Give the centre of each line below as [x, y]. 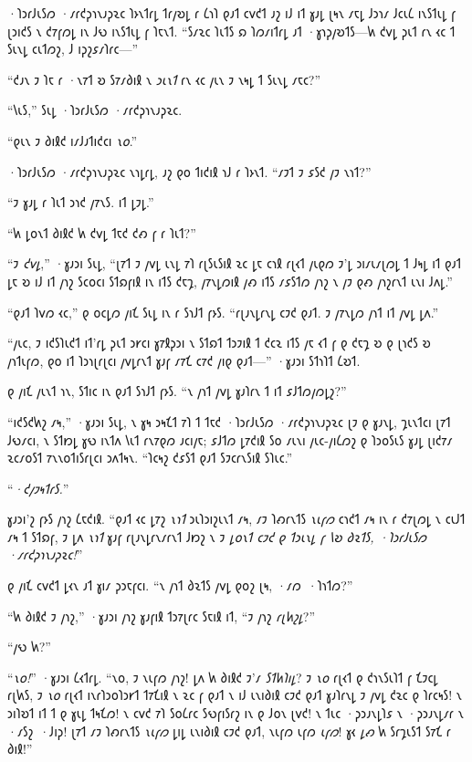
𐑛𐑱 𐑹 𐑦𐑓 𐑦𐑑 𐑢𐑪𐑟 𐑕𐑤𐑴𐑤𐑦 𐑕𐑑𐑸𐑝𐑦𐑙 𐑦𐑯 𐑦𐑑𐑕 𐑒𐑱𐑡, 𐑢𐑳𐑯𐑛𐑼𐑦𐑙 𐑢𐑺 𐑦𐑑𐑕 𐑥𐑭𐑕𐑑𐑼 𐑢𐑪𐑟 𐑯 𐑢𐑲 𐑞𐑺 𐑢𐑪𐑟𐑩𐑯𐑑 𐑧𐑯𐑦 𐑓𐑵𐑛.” [230, 281]
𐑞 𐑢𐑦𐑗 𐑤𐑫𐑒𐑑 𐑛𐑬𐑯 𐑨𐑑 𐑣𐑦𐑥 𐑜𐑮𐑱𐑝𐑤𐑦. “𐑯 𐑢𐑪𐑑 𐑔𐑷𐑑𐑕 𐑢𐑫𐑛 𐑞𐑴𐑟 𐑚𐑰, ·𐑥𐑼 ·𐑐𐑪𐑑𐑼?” [180, 585]
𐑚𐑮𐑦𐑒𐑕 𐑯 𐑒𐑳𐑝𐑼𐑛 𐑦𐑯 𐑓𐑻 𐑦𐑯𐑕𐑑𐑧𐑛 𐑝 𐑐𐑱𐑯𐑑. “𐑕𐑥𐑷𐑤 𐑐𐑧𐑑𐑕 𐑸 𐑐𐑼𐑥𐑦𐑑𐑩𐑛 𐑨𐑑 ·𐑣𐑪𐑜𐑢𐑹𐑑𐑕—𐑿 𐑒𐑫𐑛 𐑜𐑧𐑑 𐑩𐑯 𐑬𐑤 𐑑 [231, 31]
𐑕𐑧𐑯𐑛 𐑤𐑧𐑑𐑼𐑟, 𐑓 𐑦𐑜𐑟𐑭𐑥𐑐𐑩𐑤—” [73, 49]
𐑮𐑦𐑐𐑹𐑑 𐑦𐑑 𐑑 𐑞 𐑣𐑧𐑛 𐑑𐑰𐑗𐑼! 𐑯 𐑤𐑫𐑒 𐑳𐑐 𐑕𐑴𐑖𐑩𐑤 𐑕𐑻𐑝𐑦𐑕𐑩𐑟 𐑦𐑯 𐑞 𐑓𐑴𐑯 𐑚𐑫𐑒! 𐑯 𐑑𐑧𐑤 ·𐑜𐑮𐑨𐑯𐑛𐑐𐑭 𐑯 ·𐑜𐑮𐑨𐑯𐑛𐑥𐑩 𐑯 [236, 713]
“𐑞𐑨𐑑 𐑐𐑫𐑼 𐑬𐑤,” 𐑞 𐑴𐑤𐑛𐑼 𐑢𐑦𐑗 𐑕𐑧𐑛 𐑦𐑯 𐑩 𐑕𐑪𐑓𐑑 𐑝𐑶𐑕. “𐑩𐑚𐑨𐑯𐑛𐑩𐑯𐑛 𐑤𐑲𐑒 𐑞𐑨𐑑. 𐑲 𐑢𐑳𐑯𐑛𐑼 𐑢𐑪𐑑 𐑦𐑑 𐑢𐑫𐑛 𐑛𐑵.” [223, 312]
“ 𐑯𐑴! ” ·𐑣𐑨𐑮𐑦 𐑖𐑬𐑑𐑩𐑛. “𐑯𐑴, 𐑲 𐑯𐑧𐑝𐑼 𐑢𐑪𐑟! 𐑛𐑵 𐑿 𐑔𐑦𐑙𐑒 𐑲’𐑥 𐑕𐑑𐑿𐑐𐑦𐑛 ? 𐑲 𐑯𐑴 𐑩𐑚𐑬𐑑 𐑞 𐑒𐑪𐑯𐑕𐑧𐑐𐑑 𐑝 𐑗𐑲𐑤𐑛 [223, 677]
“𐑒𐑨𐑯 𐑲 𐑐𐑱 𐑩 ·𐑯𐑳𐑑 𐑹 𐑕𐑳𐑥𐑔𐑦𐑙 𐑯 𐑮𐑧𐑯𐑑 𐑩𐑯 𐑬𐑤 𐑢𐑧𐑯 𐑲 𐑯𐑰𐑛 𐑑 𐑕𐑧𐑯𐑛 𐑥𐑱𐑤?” [164, 79]
